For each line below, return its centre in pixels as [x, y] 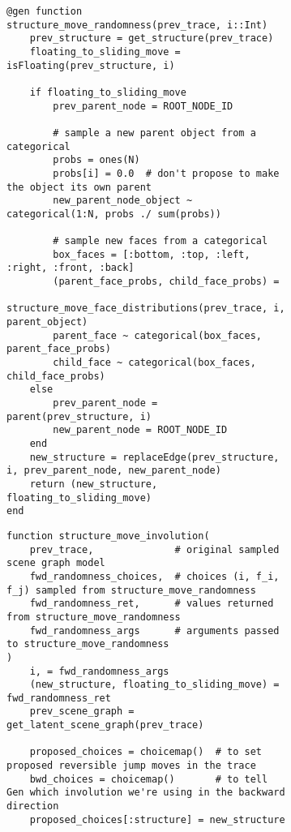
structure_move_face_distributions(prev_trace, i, [146, 309]
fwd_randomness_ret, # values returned [152, 604]
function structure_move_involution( [108, 536]
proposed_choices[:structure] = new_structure [157, 819]
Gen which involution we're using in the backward [146, 793]
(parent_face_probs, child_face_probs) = [166, 282]
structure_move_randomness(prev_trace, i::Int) [137, 25]
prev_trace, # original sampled [154, 549]
